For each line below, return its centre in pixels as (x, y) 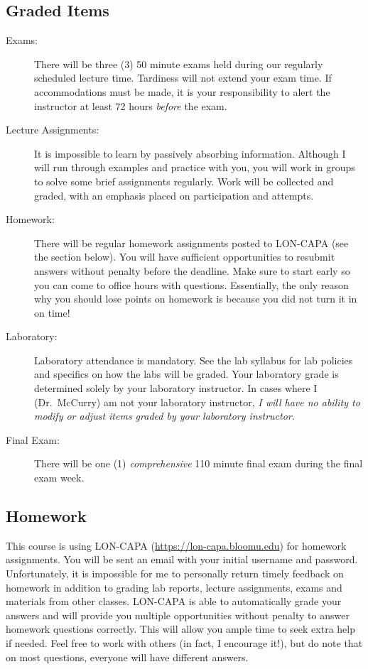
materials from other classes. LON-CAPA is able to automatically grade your (174, 601)
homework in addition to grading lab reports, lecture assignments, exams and (174, 587)
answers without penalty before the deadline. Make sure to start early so (192, 270)
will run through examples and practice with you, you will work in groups (195, 167)
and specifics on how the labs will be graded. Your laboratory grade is (186, 374)
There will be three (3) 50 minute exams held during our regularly (179, 64)
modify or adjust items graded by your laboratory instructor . (164, 416)
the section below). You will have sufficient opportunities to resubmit (185, 257)
